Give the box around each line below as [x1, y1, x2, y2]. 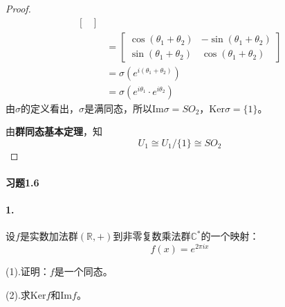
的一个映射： [201, 229, 259, 243]
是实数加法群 [19, 229, 78, 243]
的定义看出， [21, 100, 79, 115]
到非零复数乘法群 [113, 229, 191, 243]
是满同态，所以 [84, 100, 152, 115]
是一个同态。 [54, 264, 113, 279]
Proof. [6, 1, 31, 15]
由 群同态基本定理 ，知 [6, 124, 102, 139]
